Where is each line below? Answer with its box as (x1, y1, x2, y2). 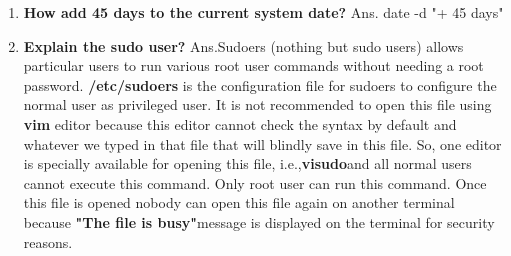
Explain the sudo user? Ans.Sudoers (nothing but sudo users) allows (23, 35, 464, 56)
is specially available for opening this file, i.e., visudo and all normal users (23, 153, 472, 174)
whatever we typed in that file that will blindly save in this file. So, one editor (23, 133, 502, 154)
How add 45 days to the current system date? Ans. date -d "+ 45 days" (23, 2, 504, 22)
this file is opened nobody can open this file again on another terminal (23, 192, 455, 213)
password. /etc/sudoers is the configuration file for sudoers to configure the (23, 74, 497, 95)
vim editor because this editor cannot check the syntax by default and (23, 113, 457, 134)
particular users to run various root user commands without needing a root (23, 55, 484, 76)
